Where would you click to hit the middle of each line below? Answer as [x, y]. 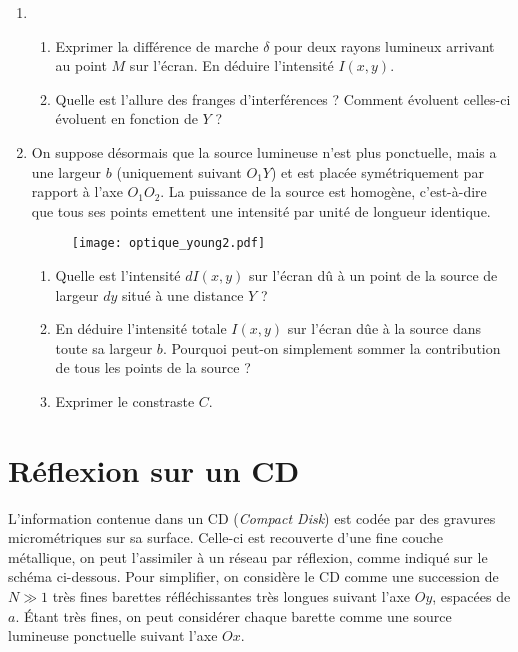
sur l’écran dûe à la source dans [384, 328]
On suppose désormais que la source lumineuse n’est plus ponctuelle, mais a [264, 151]
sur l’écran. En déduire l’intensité [231, 65]
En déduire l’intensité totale [141, 328]
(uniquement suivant [179, 171]
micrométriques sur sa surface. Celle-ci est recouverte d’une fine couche [225, 537]
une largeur [66, 171]
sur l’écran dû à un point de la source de [373, 275]
